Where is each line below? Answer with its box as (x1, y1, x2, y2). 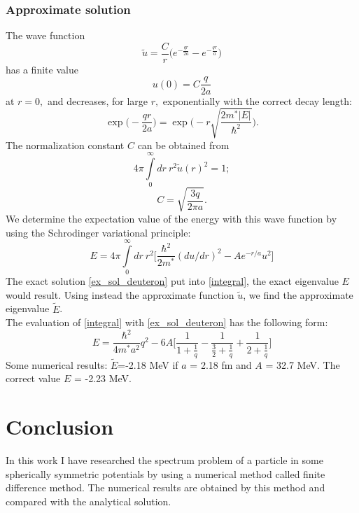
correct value (6, 371, 61, 386)
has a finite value (6, 62, 78, 76)
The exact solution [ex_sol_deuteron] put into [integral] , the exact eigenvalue (6, 274, 339, 288)
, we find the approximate (243, 287, 353, 302)
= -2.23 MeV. (73, 371, 132, 386)
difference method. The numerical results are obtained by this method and (6, 480, 325, 495)
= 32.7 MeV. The (265, 357, 340, 372)
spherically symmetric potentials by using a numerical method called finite (6, 466, 325, 481)
